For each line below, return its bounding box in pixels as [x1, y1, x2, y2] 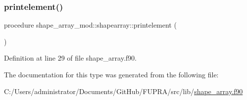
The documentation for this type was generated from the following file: [4, 69, 219, 79]
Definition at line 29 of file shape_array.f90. [4, 53, 137, 63]
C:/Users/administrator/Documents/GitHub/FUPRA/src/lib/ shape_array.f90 [4, 86, 243, 96]
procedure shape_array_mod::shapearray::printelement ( [4, 20, 177, 30]
